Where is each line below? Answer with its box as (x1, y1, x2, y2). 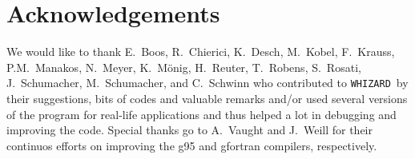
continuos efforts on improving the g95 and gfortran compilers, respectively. (6, 137, 377, 153)
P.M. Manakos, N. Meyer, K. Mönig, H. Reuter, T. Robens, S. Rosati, (6, 58, 361, 75)
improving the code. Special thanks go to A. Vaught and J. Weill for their (6, 121, 373, 138)
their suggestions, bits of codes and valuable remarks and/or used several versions (6, 89, 408, 106)
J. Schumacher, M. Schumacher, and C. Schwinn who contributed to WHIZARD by (6, 74, 409, 91)
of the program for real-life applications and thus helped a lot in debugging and (6, 105, 397, 122)
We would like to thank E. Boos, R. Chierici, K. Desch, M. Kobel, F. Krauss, (6, 43, 395, 60)
